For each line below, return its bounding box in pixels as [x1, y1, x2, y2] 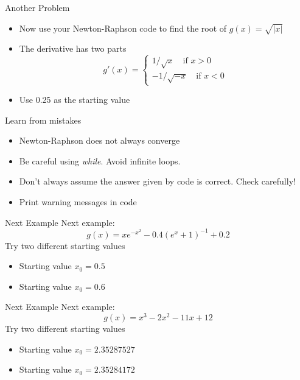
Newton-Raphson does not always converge [19, 134, 180, 147]
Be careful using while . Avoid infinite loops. [19, 154, 181, 167]
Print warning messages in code [19, 195, 137, 208]
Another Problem [5, 1, 70, 13]
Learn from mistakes [5, 113, 82, 126]
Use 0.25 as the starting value [19, 93, 130, 106]
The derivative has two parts [19, 42, 127, 55]
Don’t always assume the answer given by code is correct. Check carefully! [19, 175, 296, 188]
